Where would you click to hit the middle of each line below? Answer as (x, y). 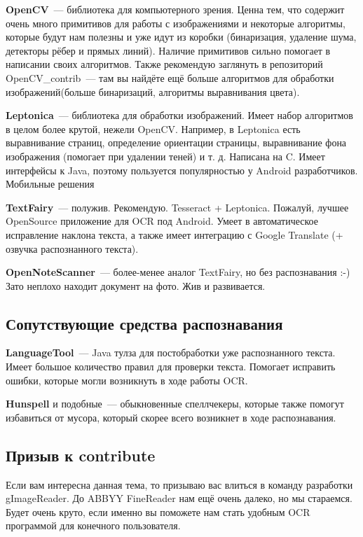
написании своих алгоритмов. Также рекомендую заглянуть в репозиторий (164, 64)
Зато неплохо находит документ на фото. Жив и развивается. (136, 285)
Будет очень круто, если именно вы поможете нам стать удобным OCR (158, 511)
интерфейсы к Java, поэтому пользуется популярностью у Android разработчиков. (182, 170)
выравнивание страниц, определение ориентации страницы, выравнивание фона (176, 142)
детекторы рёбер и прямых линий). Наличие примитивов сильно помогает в (168, 50)
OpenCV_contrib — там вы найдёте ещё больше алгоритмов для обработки (170, 77)
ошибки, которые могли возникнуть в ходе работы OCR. (127, 380)
